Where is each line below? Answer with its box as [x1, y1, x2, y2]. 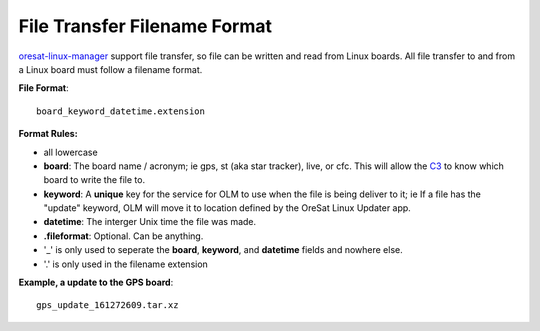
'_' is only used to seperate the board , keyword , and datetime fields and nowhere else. [43, 244, 404, 256]
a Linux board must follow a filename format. [18, 63, 203, 75]
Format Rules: [18, 128, 79, 140]
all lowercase [43, 146, 99, 158]
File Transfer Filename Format [18, 15, 272, 37]
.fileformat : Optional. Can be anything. [43, 230, 204, 242]
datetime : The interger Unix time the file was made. [43, 216, 257, 228]
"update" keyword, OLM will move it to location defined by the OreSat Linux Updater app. [43, 202, 412, 214]
